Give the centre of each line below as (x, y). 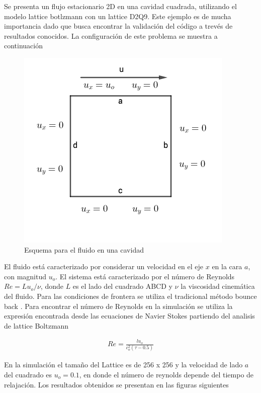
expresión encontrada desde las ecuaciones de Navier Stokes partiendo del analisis (129, 316)
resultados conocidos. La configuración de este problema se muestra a (111, 35)
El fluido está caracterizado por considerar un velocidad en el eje (104, 266)
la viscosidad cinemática (218, 286)
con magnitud (25, 276)
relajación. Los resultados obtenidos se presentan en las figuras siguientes (116, 384)
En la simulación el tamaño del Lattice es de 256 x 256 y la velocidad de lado (123, 365)
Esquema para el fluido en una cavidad (84, 249)
